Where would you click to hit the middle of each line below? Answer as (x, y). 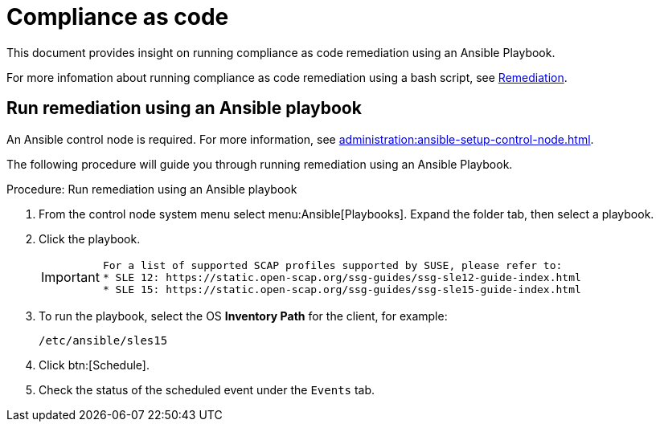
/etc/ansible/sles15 (103, 340)
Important (70, 277)
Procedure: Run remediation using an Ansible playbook (152, 189)
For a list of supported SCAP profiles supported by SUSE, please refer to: (332, 265)
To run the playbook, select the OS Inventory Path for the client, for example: (243, 316)
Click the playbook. (90, 238)
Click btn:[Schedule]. (94, 365)
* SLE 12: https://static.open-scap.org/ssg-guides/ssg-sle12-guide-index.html (342, 277)
